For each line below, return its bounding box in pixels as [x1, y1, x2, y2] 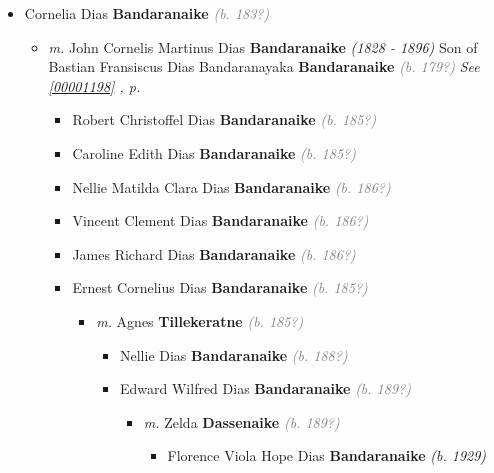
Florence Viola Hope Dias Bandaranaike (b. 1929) [167, 445, 487, 466]
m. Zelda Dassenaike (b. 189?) [143, 411, 340, 432]
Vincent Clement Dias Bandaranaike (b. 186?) [72, 210, 369, 231]
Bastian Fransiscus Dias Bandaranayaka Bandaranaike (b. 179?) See [48, 56, 480, 77]
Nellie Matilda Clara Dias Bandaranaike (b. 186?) [72, 176, 391, 197]
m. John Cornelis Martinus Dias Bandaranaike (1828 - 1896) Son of [48, 36, 478, 57]
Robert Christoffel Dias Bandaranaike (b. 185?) [72, 109, 377, 130]
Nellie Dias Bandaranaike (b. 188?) [119, 344, 348, 365]
